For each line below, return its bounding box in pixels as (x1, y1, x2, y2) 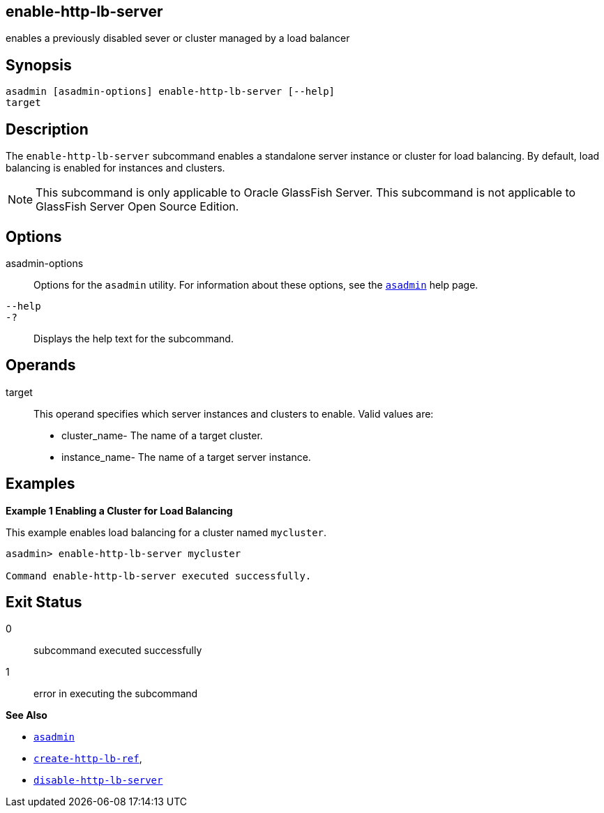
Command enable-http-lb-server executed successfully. (6, 570, 312, 582)
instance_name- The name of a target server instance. (61, 450, 311, 463)
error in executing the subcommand (33, 687, 198, 700)
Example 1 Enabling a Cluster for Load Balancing (6, 504, 233, 517)
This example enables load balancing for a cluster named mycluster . (6, 526, 327, 538)
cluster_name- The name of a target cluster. (61, 429, 263, 441)
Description (6, 120, 89, 138)
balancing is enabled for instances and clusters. (6, 162, 225, 174)
